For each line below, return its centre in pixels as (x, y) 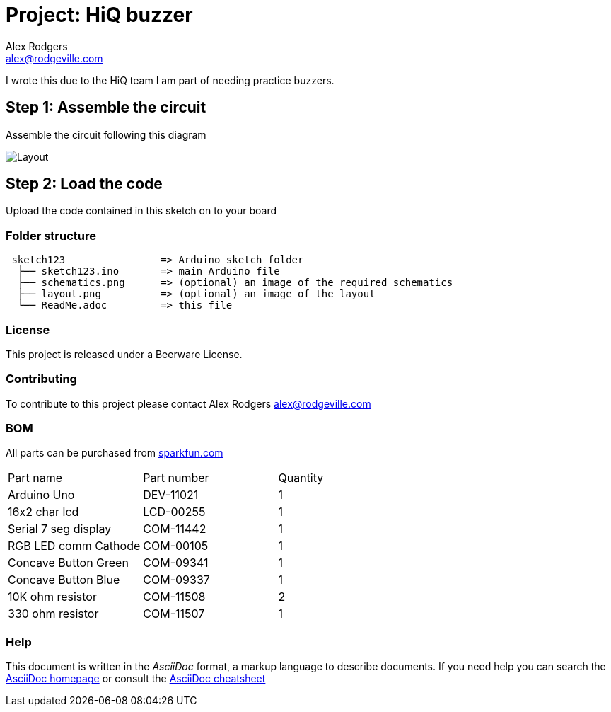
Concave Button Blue (64, 580)
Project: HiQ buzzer (99, 15)
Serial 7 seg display (60, 529)
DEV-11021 (171, 495)
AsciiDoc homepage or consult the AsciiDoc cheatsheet (136, 679)
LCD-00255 (174, 512)
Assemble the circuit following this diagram (106, 134)
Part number (176, 478)
